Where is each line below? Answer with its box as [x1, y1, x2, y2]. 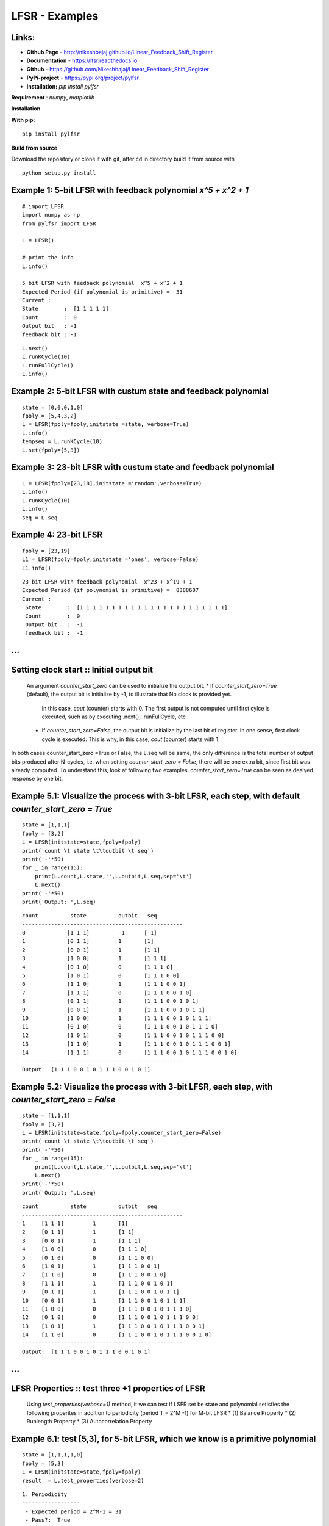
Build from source [11, 144, 58, 151]
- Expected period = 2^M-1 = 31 [25, 1508, 122, 1515]
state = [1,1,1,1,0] [22, 1452, 83, 1458]
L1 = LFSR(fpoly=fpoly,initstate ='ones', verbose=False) [22, 556, 199, 563]
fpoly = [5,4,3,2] [22, 412, 77, 419]
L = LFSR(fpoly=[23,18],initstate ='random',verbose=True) [22, 480, 202, 486]
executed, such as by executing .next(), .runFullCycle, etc [41, 713, 186, 720]
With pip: [11, 116, 35, 123]
